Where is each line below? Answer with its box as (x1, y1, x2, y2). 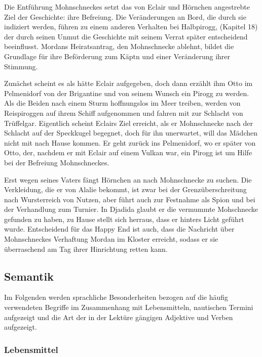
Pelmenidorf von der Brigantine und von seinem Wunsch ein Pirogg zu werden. (4, 87, 249, 98)
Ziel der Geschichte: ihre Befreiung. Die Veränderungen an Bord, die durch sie (4, 11, 246, 22)
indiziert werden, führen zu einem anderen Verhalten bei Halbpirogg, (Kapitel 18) (4, 21, 258, 32)
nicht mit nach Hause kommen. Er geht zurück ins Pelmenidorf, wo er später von (4, 137, 256, 148)
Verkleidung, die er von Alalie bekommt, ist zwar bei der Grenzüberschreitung (4, 184, 247, 195)
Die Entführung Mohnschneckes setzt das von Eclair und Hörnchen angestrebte (4, 2, 250, 12)
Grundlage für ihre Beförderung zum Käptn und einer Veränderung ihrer (4, 51, 231, 61)
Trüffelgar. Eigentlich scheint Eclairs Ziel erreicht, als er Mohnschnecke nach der (4, 117, 253, 128)
